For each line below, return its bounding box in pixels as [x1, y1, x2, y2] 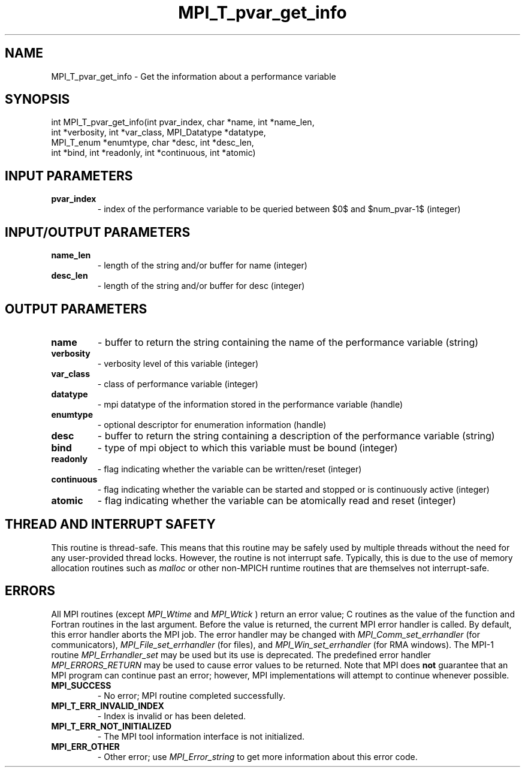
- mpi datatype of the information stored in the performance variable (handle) [97, 399, 403, 409]
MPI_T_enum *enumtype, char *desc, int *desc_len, [51, 137, 254, 148]
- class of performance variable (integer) [97, 378, 258, 389]
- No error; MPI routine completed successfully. [97, 690, 286, 701]
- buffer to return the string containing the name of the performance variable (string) [98, 336, 479, 348]
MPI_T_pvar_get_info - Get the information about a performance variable [51, 71, 336, 82]
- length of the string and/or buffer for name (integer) [97, 260, 307, 271]
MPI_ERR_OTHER [51, 741, 120, 752]
